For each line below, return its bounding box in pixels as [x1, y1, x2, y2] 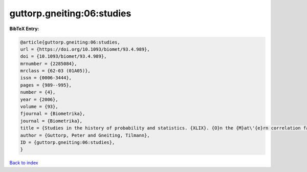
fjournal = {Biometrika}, [20, 111, 85, 117]
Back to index [9, 160, 38, 166]
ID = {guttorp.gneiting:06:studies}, [20, 140, 115, 145]
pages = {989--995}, [20, 82, 72, 88]
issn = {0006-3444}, [20, 75, 72, 81]
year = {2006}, [20, 96, 58, 102]
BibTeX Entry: [9, 26, 39, 32]
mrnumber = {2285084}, [20, 60, 77, 67]
